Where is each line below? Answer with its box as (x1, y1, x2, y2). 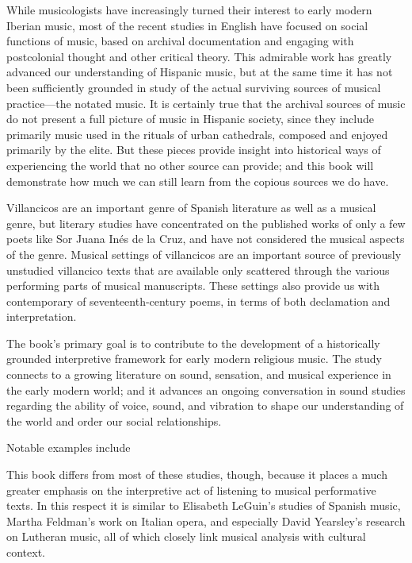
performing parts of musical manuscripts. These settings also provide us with (6, 277, 380, 294)
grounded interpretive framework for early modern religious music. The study (6, 350, 382, 367)
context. (6, 544, 45, 560)
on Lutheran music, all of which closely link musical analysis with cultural (6, 528, 366, 545)
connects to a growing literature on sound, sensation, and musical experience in (6, 366, 391, 383)
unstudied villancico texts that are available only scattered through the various (6, 261, 390, 278)
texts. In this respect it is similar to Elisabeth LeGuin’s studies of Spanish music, (6, 497, 401, 514)
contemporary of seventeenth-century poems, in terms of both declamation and (6, 292, 391, 309)
